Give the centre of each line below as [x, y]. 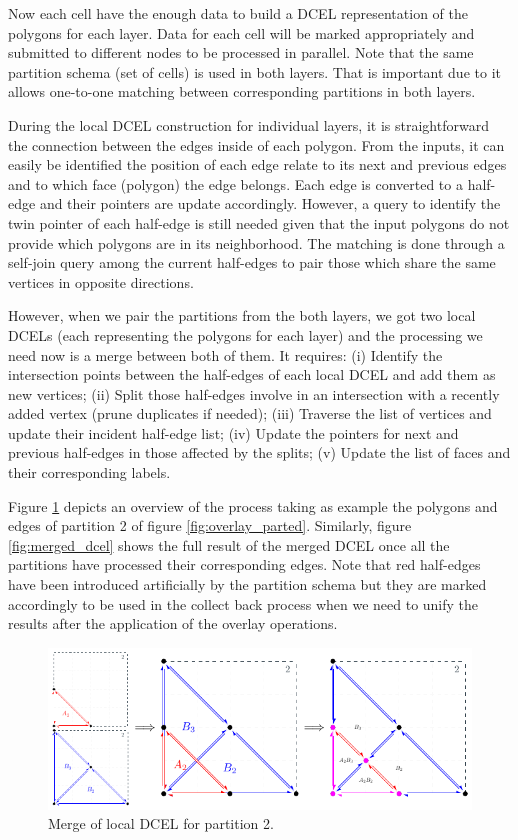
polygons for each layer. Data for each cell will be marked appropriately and [241, 32]
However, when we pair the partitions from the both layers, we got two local [242, 315]
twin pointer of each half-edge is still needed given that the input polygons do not [259, 222]
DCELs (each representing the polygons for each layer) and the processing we [245, 334]
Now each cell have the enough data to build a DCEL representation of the [238, 13]
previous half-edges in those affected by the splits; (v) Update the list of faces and [259, 452]
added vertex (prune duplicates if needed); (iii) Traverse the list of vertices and [250, 413]
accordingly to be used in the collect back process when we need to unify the [243, 603]
